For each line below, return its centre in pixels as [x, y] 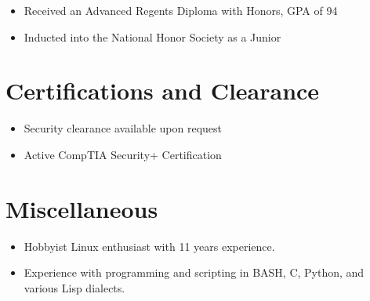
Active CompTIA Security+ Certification [123, 154]
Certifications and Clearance [163, 91]
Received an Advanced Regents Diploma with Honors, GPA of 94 [181, 10]
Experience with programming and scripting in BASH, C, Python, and [194, 272]
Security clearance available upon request [123, 128]
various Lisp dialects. [74, 287]
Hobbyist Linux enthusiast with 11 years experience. [149, 246]
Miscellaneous [82, 208]
